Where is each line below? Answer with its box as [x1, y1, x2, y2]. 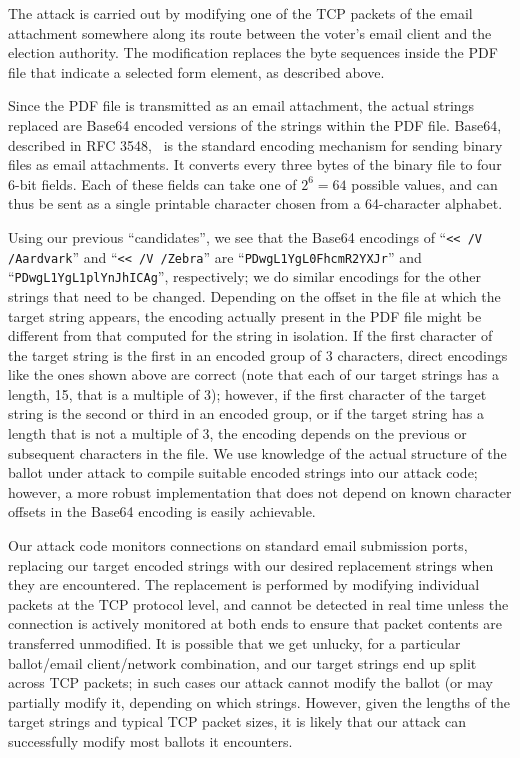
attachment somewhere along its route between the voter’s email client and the [8, 22, 492, 43]
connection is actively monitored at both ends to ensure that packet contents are [8, 613, 502, 634]
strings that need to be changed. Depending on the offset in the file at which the [8, 285, 501, 306]
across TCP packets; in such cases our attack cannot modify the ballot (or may [8, 672, 493, 693]
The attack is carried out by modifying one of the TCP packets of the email [8, 3, 473, 23]
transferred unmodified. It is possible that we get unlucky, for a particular [8, 633, 461, 653]
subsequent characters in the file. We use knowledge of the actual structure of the [8, 442, 507, 463]
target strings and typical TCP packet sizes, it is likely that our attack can [8, 711, 466, 732]
